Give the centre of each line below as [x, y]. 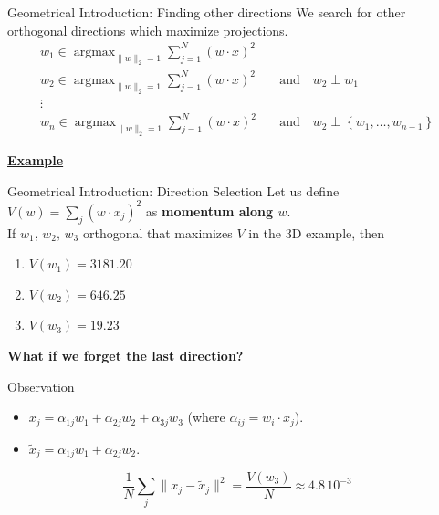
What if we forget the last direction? [125, 355]
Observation [41, 386]
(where [206, 417]
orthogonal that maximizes [157, 232]
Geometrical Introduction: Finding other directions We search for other [207, 12]
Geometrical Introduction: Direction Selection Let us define [173, 190]
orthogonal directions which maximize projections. [148, 30]
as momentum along [209, 210]
